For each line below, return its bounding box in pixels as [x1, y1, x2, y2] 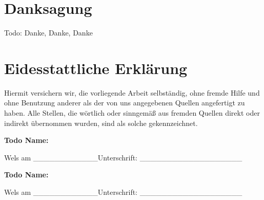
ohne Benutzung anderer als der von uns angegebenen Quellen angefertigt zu [4, 97, 245, 108]
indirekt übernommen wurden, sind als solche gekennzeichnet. [4, 117, 198, 128]
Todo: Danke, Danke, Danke [4, 27, 93, 38]
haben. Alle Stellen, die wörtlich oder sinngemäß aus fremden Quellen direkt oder [4, 107, 260, 118]
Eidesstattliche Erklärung [4, 57, 188, 78]
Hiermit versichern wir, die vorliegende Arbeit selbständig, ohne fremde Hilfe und [4, 87, 260, 98]
